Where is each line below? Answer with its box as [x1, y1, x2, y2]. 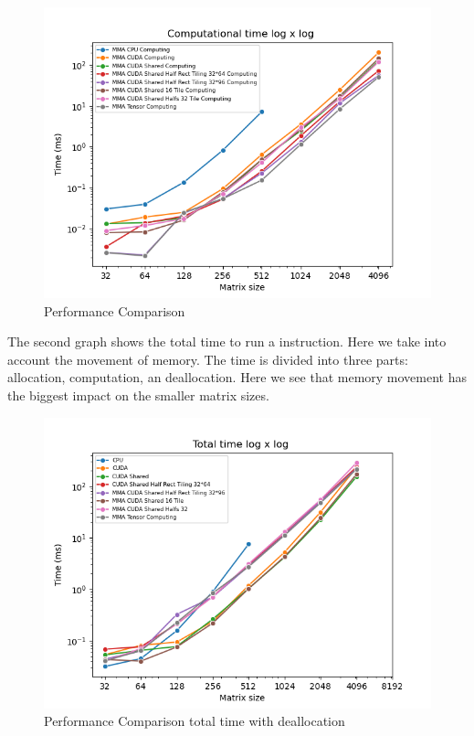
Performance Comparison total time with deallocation [44, 711, 345, 731]
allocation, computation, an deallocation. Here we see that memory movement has [7, 368, 468, 387]
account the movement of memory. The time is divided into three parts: [7, 349, 408, 368]
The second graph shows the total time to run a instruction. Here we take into [7, 332, 447, 351]
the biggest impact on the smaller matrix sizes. [7, 385, 269, 404]
